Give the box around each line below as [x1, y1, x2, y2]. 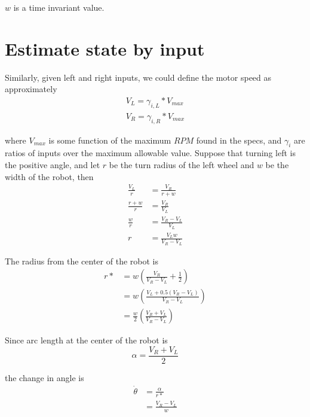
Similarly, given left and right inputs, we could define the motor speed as [5, 71, 272, 83]
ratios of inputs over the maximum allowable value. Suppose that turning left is [5, 147, 296, 159]
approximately [5, 83, 57, 95]
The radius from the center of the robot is [5, 254, 158, 267]
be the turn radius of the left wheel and [109, 158, 254, 171]
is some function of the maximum [48, 133, 171, 146]
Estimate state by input [5, 36, 205, 60]
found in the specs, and [196, 133, 282, 146]
